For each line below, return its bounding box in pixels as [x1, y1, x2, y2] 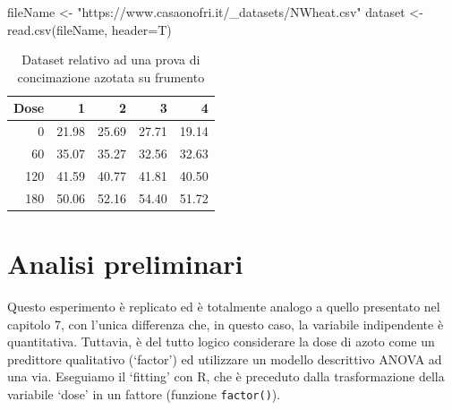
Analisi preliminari [7, 245, 243, 282]
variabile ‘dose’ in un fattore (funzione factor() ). [7, 384, 281, 403]
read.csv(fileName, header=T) [7, 20, 172, 38]
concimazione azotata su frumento [17, 67, 205, 86]
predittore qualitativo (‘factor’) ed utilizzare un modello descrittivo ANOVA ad [7, 349, 442, 368]
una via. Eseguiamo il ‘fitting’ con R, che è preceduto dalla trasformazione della [7, 367, 445, 386]
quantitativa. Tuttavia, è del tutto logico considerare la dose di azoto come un [7, 332, 435, 351]
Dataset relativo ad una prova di [21, 50, 200, 69]
